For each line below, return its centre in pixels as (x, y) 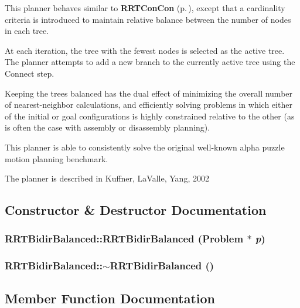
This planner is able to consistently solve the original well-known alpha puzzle (145, 147)
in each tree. (27, 31)
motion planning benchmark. (57, 158)
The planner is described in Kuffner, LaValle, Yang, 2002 (107, 178)
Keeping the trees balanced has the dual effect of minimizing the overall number (149, 93)
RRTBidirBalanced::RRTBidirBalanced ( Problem (124, 239)
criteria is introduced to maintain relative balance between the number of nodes (148, 19)
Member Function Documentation (110, 298)
